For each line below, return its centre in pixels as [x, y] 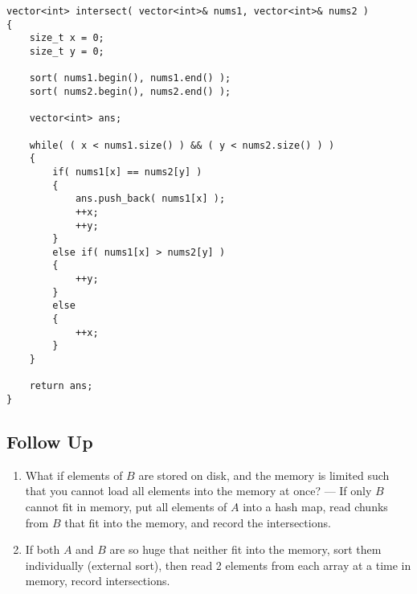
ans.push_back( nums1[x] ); [150, 199]
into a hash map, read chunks [315, 507]
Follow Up [50, 442]
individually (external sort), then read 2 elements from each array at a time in [218, 565]
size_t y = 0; [67, 51]
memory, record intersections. [98, 581]
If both [43, 549]
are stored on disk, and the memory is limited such [264, 475]
